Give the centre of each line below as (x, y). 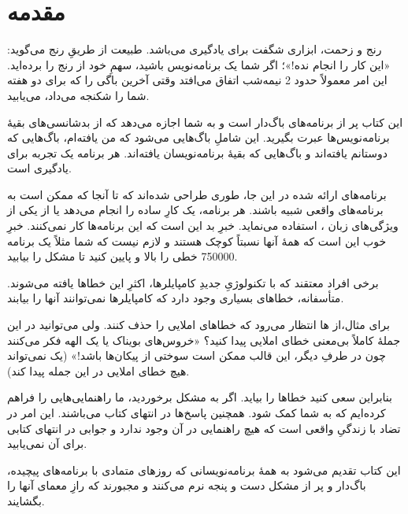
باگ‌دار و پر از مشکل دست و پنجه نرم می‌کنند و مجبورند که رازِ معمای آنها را (187, 485)
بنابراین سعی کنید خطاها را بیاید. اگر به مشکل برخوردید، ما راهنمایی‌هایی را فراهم (200, 397)
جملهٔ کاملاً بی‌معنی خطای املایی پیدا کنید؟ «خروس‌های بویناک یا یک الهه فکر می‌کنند (204, 340)
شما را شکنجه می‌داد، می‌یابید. (78, 95)
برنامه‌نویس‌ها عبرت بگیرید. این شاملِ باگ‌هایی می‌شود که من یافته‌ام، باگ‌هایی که (198, 137)
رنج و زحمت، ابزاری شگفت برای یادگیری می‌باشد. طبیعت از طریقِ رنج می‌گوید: (195, 49)
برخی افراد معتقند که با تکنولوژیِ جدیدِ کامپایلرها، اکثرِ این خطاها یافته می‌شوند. (193, 282)
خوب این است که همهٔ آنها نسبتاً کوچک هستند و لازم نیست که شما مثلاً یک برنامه (197, 240)
